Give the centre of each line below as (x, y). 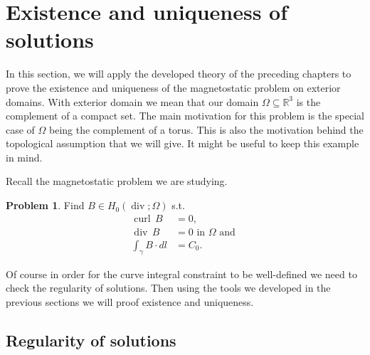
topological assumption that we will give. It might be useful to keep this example (183, 143)
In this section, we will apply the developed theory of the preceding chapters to (179, 74)
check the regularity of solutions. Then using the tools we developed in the (168, 288)
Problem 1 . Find (45, 205)
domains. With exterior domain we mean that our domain (132, 101)
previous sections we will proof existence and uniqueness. (130, 301)
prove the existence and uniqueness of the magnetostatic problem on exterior (173, 87)
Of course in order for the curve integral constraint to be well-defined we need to (181, 274)
